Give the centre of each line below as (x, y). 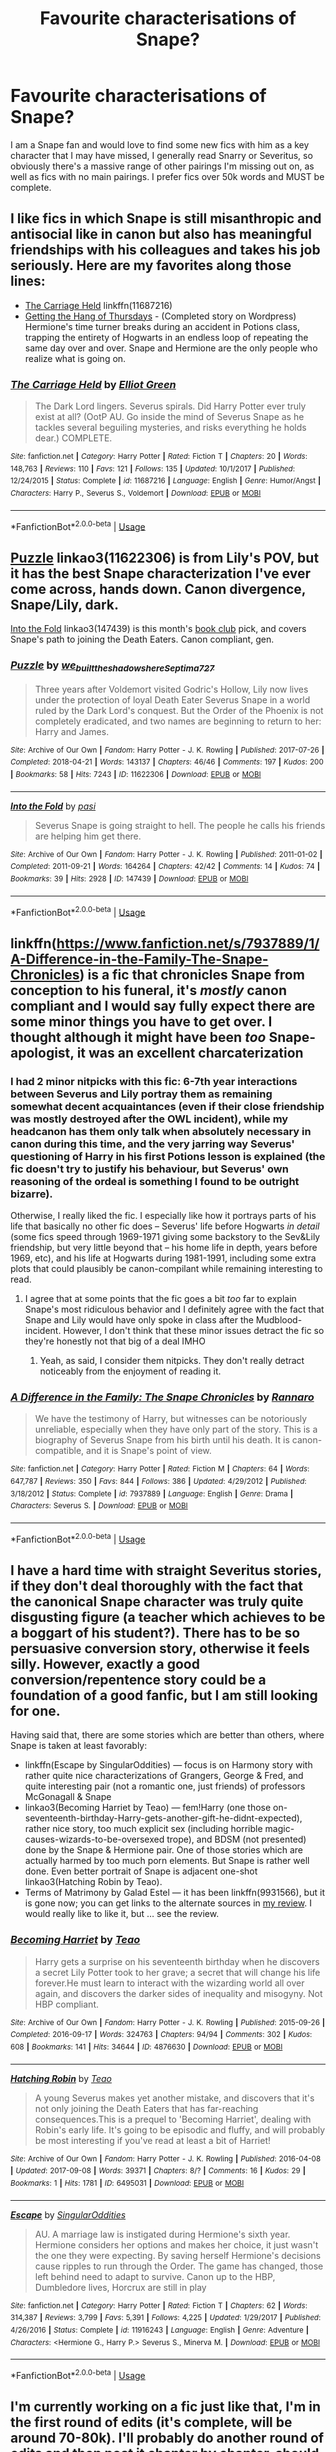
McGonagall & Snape (68, 1797)
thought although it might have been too (138, 1037)
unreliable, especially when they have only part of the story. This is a (176, 1429)
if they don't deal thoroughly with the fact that (156, 1585)
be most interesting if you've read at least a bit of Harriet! (152, 2140)
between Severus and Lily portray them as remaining (141, 1094)
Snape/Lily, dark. (65, 604)
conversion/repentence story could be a (138, 1679)
